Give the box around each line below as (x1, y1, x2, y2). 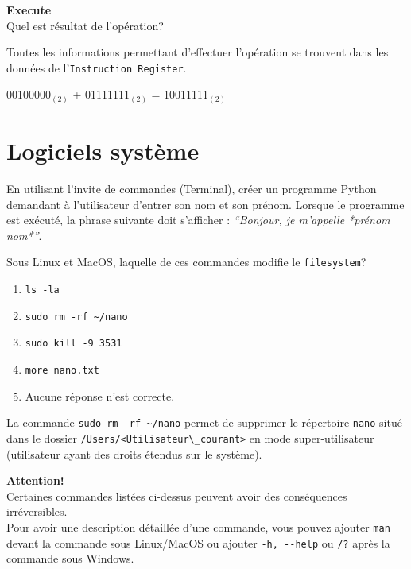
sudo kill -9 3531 (25, 338, 122, 350)
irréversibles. (6, 503, 68, 520)
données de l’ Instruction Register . (6, 59, 187, 75)
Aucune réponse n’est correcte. (25, 387, 175, 404)
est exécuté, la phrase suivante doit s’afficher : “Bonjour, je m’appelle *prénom (6, 211, 390, 228)
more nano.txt (25, 365, 99, 377)
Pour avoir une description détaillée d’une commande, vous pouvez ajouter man (6, 519, 390, 536)
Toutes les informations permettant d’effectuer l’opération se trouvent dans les (6, 44, 389, 60)
